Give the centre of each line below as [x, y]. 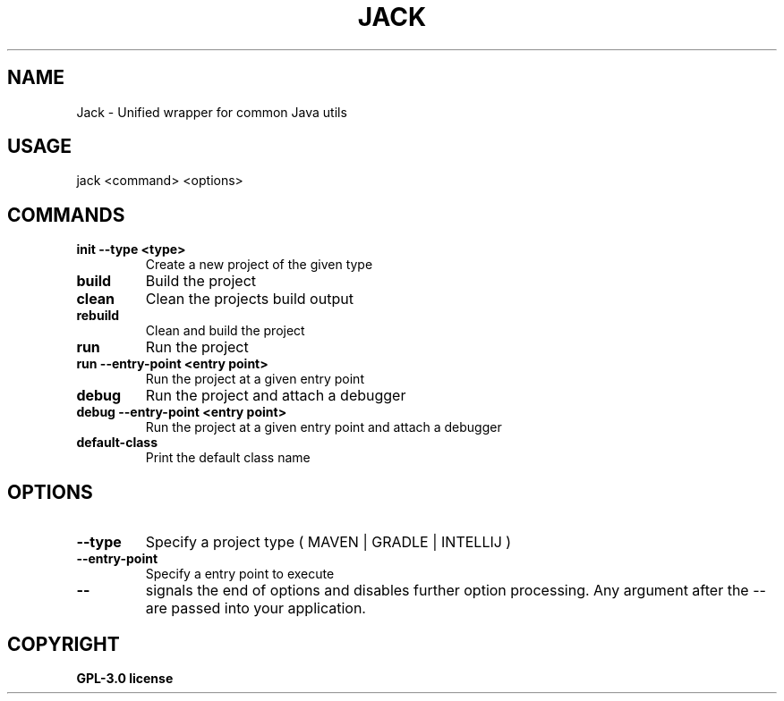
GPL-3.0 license [125, 678]
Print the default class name [228, 458]
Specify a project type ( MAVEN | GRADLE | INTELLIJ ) [328, 542]
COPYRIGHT [64, 644]
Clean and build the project [225, 331]
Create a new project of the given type [259, 265]
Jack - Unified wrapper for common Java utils [212, 112]
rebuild [98, 316]
